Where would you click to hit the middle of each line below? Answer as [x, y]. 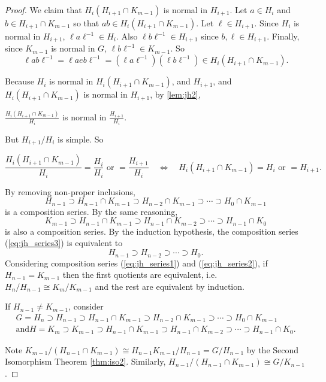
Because [19, 81]
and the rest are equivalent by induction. [170, 286]
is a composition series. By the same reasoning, [91, 211]
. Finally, [283, 36]
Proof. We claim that [43, 10]
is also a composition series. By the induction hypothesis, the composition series [152, 231]
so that [86, 23]
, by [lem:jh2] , [175, 94]
